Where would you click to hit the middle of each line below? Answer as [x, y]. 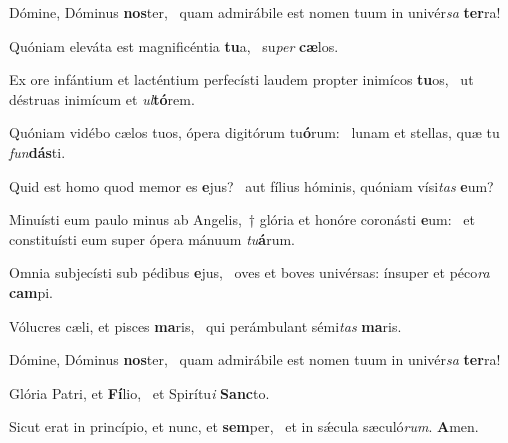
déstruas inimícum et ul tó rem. [102, 98]
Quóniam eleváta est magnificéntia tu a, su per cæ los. [174, 45]
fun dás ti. [37, 151]
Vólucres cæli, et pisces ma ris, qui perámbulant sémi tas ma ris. [205, 325]
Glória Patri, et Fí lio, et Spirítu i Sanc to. [139, 392]
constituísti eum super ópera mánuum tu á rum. [152, 238]
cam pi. [31, 291]
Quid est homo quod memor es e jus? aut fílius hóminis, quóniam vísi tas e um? [251, 185]
